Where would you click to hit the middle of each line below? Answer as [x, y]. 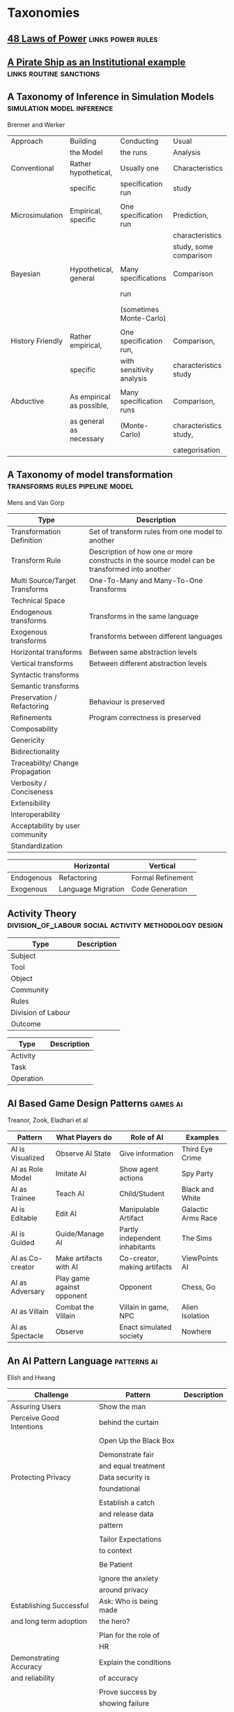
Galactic [195, 1209]
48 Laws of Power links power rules [83, 39]
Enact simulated [146, 1327]
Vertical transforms [42, 663]
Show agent [139, 1169]
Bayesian [25, 274]
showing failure [124, 1704]
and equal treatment [132, 1466]
